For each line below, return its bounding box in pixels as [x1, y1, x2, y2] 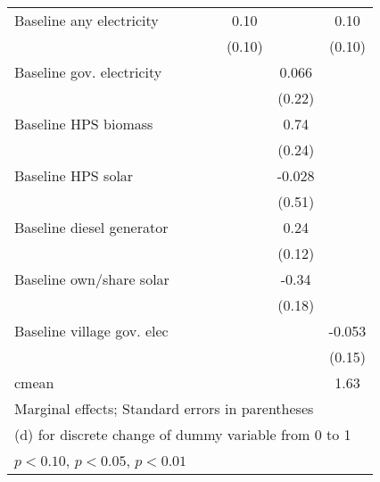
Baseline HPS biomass [14, 113, 153, 134]
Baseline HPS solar [14, 165, 134, 186]
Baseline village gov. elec [14, 320, 169, 341]
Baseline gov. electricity [14, 62, 162, 82]
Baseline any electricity [14, 10, 159, 30]
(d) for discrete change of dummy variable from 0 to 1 [14, 424, 351, 445]
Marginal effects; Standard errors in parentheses [14, 398, 314, 419]
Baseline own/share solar [14, 269, 169, 289]
